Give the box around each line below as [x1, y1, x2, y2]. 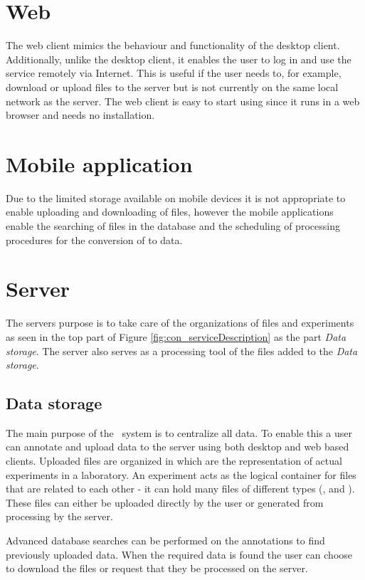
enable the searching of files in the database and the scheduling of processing [6, 218, 340, 233]
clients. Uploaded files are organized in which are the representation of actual [6, 453, 342, 468]
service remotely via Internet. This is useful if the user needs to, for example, [6, 65, 342, 80]
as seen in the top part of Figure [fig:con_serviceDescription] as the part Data [6, 329, 347, 344]
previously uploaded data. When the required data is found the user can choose [6, 547, 353, 561]
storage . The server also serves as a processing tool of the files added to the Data [6, 343, 358, 358]
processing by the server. [6, 509, 113, 524]
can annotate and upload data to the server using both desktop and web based [6, 439, 349, 454]
